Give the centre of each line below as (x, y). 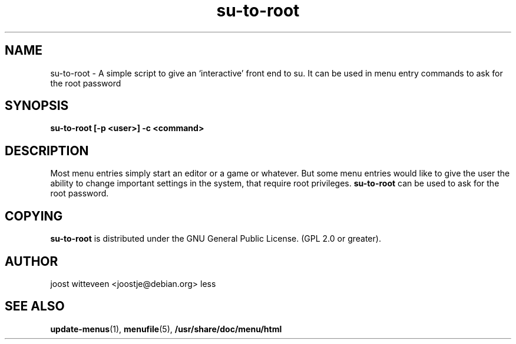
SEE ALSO (35, 306)
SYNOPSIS (37, 106)
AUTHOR (32, 261)
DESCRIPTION (47, 151)
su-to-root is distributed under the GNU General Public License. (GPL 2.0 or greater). (216, 239)
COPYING (34, 216)
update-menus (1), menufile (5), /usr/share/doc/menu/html (166, 329)
